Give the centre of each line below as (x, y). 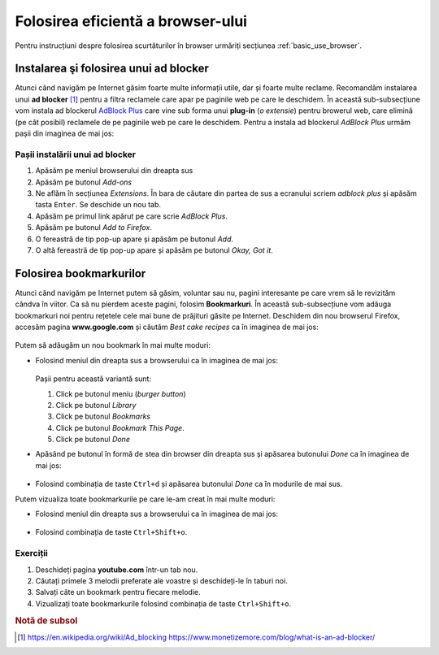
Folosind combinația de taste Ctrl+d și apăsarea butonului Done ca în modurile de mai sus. (189, 484)
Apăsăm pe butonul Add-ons (84, 182)
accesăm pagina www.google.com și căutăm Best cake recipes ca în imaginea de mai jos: (167, 327)
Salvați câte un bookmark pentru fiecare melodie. (118, 592)
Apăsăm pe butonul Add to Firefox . (93, 228)
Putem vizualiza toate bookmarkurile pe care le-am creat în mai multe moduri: (145, 499)
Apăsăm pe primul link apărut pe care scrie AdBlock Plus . (131, 216)
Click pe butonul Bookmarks (103, 416)
